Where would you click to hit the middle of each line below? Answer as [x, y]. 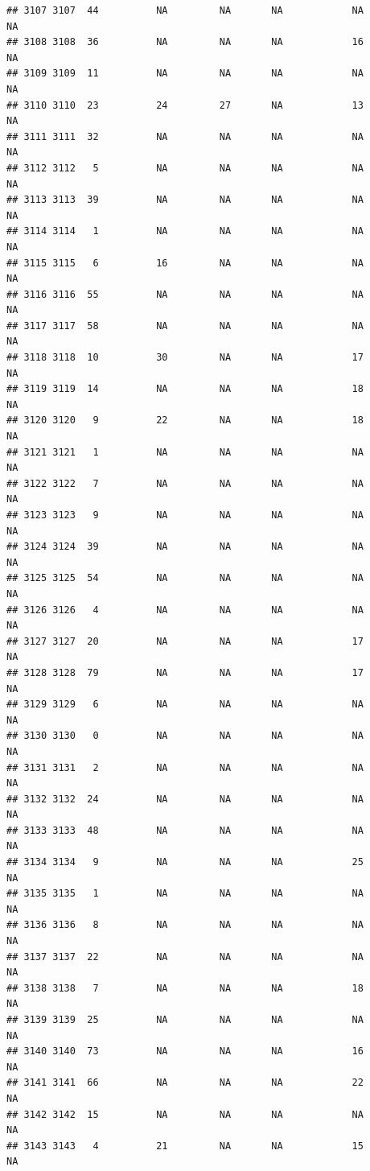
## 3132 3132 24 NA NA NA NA [185, 799]
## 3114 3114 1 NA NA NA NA [185, 231]
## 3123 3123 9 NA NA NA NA [185, 515]
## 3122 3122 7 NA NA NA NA [185, 483]
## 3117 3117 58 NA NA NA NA [185, 326]
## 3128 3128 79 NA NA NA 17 [185, 672]
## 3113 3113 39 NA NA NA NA [185, 200]
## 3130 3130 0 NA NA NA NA [185, 736]
